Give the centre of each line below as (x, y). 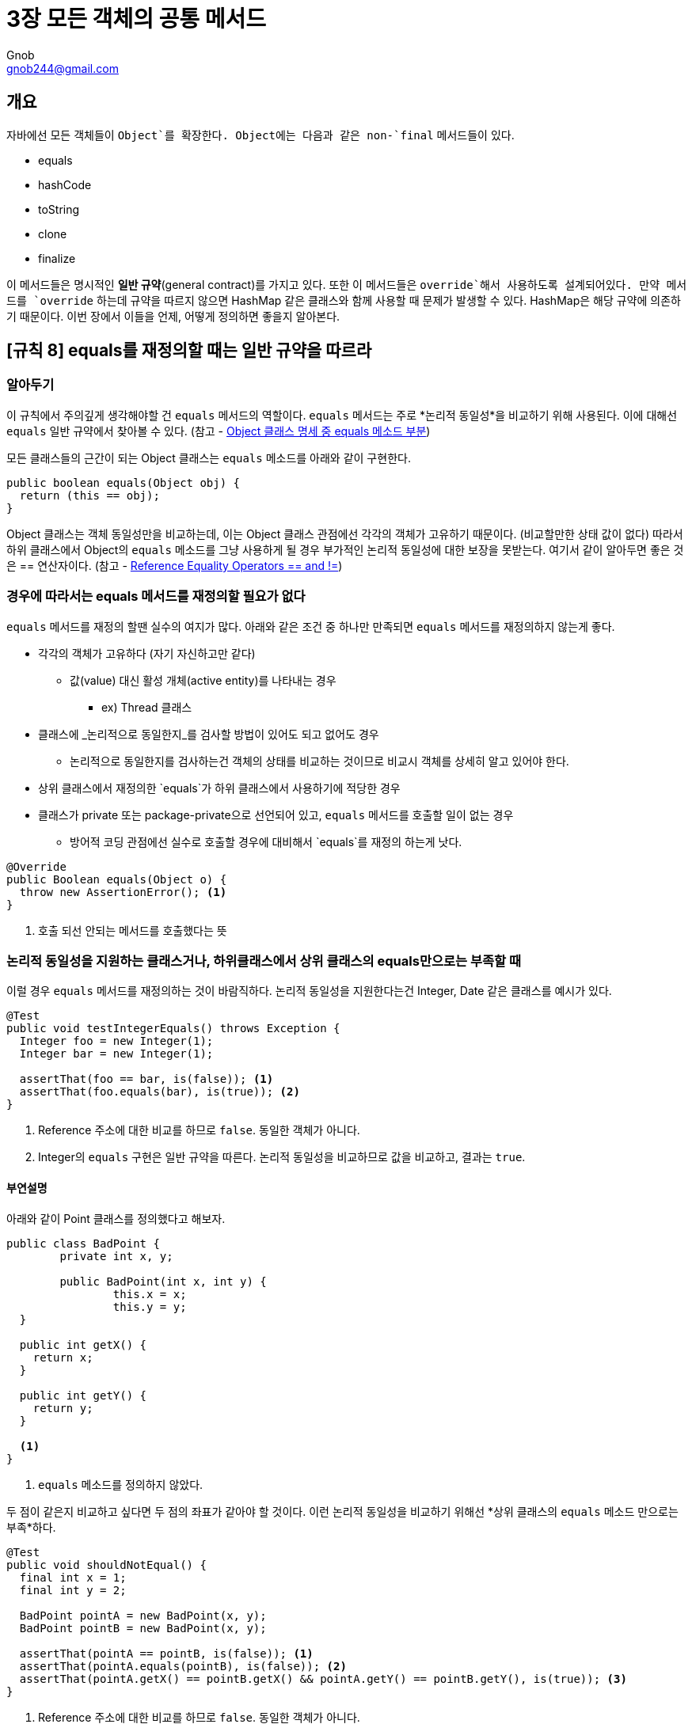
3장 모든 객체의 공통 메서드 (136, 19)
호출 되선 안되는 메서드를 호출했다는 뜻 (133, 930)
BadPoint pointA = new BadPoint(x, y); (143, 1615)
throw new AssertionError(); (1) (123, 892)
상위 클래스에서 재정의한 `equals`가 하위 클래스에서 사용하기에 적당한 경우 (219, 788)
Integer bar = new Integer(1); (116, 1054)
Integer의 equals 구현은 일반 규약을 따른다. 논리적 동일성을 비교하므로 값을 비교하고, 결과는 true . (282, 1157)
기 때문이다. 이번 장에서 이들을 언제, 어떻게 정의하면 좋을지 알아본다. (173, 316)
